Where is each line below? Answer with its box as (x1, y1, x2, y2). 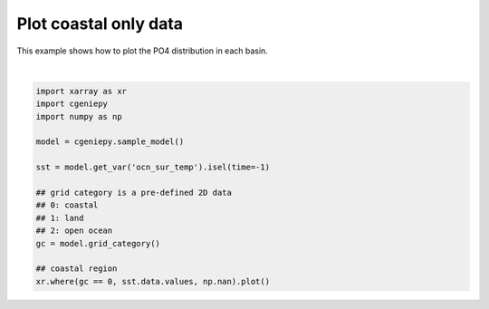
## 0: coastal (35, 200, 99, 210)
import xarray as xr (35, 86, 127, 96)
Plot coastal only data (16, 14, 184, 34)
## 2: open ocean (35, 226, 113, 236)
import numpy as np (35, 111, 122, 121)
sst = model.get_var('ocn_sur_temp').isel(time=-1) (35, 162, 271, 172)
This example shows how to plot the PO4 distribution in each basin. (16, 45, 269, 56)
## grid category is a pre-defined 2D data (35, 188, 233, 198)
